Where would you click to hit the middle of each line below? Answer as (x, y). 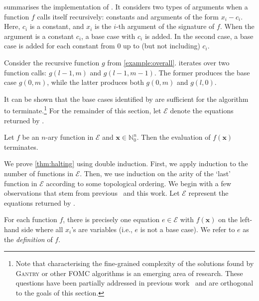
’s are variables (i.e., (102, 229)
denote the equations (202, 110)
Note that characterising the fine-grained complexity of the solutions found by (135, 263)
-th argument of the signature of (165, 26)
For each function (31, 219)
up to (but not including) (162, 46)
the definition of (28, 239)
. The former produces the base (202, 72)
